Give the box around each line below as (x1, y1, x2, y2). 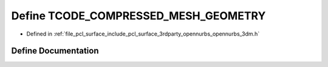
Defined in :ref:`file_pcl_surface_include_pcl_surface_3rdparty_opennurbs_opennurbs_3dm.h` (26, 30, 260, 37)
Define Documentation (11, 46, 99, 56)
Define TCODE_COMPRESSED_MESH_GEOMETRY (11, 9, 266, 22)
